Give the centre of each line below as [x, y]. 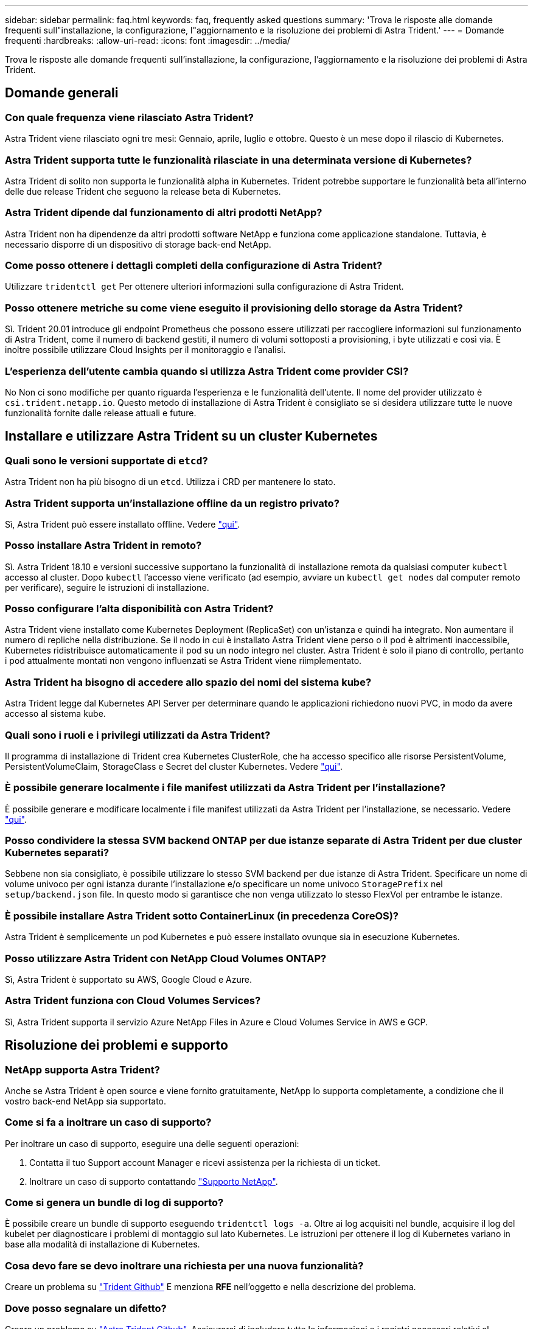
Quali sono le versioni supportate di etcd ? [106, 460]
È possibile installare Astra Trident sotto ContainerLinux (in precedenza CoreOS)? [202, 916]
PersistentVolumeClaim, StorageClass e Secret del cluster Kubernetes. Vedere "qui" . [174, 766]
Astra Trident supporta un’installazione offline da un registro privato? [172, 503]
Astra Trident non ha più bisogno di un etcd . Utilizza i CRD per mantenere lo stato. [170, 482]
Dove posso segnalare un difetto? [86, 1308]
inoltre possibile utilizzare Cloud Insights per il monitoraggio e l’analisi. [145, 350]
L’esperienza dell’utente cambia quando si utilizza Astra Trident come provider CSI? [207, 371]
